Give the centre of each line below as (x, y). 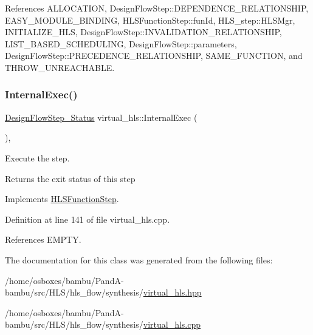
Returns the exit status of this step (70, 178)
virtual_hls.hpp (172, 292)
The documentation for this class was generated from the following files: (139, 259)
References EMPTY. (43, 239)
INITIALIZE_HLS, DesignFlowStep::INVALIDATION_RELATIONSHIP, (143, 32)
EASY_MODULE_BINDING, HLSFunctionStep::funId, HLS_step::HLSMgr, (150, 20)
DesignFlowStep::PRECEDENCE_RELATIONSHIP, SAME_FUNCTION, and (154, 56)
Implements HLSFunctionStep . (62, 199)
